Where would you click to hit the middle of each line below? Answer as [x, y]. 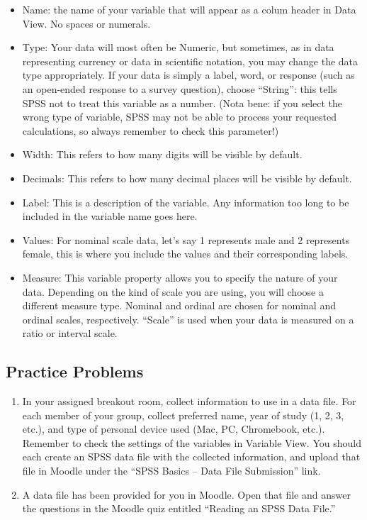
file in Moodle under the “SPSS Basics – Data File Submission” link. [171, 471]
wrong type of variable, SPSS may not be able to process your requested [179, 117]
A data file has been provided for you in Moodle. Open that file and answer [186, 494]
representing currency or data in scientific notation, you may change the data [190, 61]
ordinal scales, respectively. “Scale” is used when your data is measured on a [188, 319]
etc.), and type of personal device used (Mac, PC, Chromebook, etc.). [174, 429]
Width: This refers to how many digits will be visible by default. [162, 154]
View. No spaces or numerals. [86, 23]
